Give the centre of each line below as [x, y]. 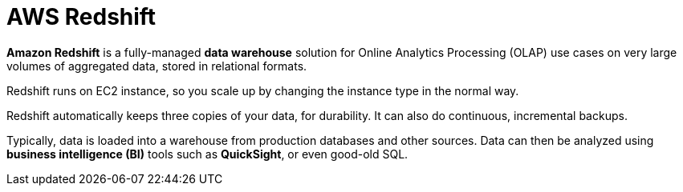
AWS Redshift [81, 17]
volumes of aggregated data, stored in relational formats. [157, 66]
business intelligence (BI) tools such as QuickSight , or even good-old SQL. [207, 154]
